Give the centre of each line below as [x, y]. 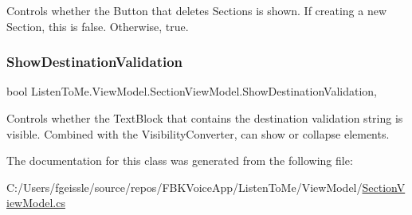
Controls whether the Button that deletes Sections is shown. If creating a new [197, 10]
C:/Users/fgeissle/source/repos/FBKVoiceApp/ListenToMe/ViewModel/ [184, 187]
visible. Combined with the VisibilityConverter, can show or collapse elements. [198, 133]
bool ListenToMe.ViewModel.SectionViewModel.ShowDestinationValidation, [192, 91]
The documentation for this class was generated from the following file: [180, 160]
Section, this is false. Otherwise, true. [98, 26]
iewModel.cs [36, 203]
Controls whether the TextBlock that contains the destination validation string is [205, 118]
